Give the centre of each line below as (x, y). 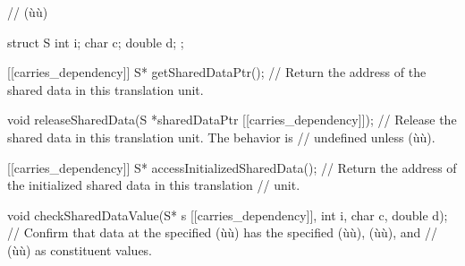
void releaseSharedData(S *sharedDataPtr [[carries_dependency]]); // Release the (232, 120)
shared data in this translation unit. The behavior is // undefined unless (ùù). (221, 137)
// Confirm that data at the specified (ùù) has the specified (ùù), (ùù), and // (222, 232)
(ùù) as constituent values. (80, 249)
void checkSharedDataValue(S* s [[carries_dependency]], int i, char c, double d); (228, 215)
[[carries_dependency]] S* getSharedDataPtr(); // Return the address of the (217, 72)
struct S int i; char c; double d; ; (96, 42)
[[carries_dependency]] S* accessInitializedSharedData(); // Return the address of (232, 167)
